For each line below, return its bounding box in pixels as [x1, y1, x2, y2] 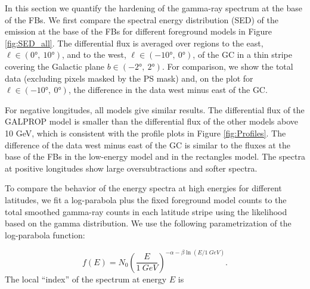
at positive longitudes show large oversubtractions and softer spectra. [5, 161, 258, 174]
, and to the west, [61, 48, 126, 61]
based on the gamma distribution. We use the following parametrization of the [5, 217, 292, 229]
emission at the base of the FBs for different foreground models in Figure [5, 25, 272, 38]
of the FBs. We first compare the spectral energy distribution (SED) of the [5, 13, 279, 26]
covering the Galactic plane [5, 60, 104, 72]
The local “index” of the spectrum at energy [5, 272, 167, 285]
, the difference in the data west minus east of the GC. [68, 83, 268, 96]
